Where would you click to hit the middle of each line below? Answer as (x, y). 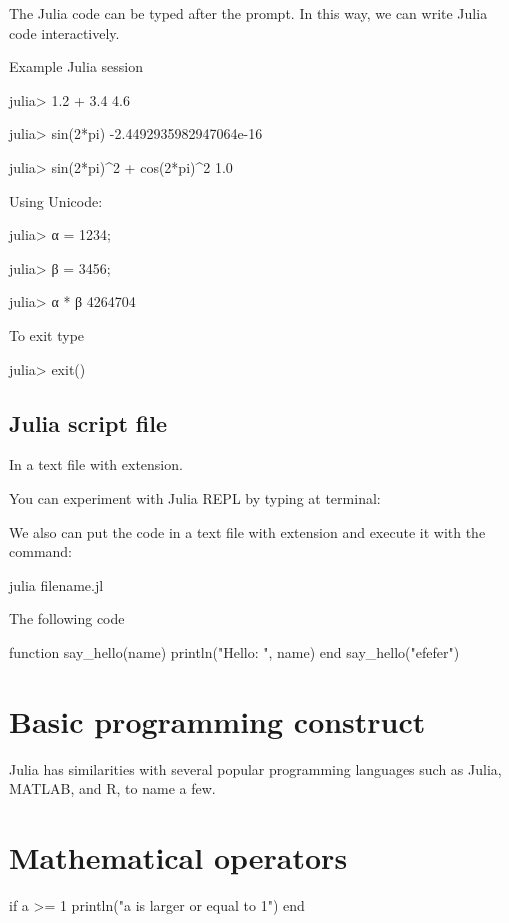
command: (40, 551)
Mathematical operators (178, 856)
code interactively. (64, 32)
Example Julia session (76, 66)
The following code (67, 618)
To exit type (47, 334)
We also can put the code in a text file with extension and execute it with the (247, 531)
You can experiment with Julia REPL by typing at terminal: (195, 497)
